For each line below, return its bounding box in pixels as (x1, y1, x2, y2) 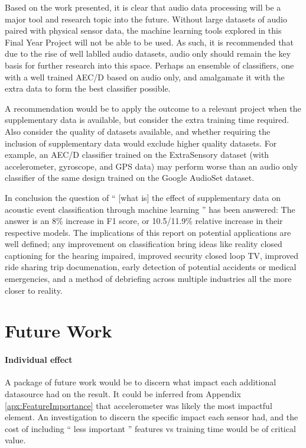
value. (5, 434, 26, 446)
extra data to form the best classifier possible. (5, 82, 171, 95)
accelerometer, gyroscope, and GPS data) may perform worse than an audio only (5, 160, 298, 172)
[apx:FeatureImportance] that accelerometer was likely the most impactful (5, 399, 272, 411)
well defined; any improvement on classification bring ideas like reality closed (5, 238, 282, 250)
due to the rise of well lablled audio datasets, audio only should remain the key (5, 47, 291, 60)
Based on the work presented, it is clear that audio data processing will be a (5, 1, 281, 13)
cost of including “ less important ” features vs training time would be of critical (5, 422, 296, 434)
